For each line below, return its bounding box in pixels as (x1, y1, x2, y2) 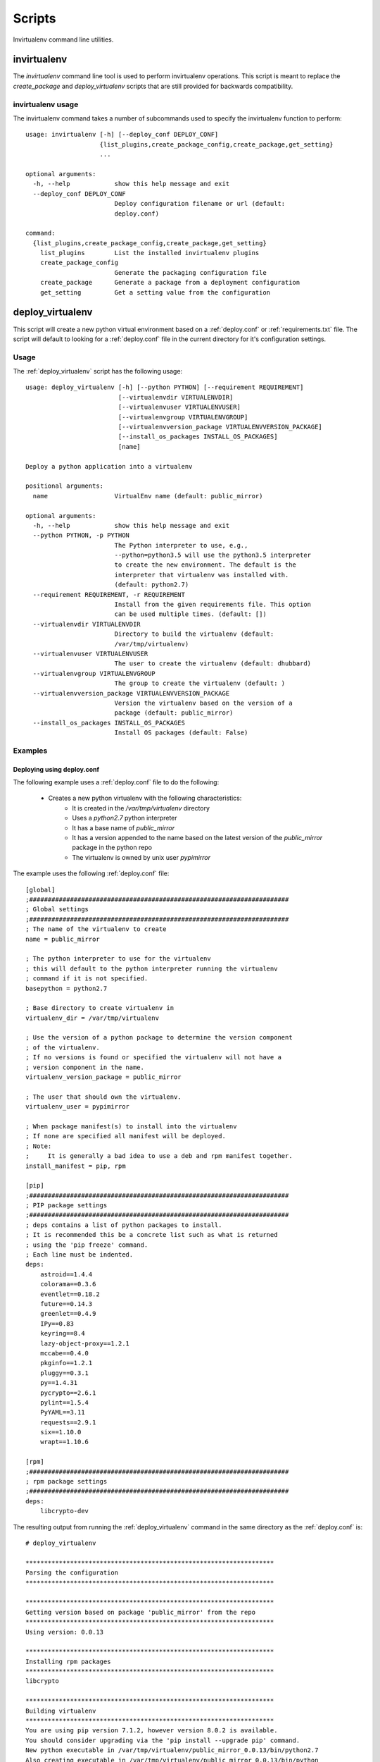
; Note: (25, 1142, 52, 1150)
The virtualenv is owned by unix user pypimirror (72, 853, 211, 861)
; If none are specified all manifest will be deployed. (25, 1132, 227, 1140)
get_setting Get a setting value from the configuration (39, 288, 271, 296)
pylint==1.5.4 (39, 1398, 89, 1406)
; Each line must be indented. (25, 1251, 134, 1259)
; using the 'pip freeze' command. (25, 1240, 148, 1249)
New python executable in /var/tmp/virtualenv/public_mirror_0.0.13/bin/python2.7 (25, 1746, 319, 1754)
